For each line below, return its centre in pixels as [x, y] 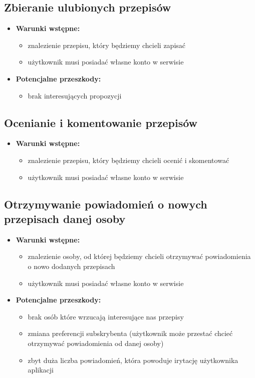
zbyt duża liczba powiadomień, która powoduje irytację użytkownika [133, 360]
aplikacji [41, 370]
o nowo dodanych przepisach [71, 266]
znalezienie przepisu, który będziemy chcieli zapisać [107, 45]
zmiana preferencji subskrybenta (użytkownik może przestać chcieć [130, 333]
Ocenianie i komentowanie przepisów [101, 122]
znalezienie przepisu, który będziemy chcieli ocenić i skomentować [129, 160]
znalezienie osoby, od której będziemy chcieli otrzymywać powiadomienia [139, 256]
